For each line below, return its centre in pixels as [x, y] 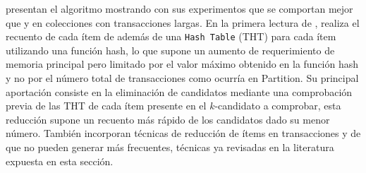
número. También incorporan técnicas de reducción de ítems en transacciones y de [183, 133]
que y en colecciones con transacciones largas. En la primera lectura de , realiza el [183, 22]
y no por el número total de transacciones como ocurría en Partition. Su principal [182, 78]
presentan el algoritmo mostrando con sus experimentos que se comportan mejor [179, 8]
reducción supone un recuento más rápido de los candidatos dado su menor [168, 119]
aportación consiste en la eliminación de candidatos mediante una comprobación [179, 91]
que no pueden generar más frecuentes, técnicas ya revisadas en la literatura [170, 147]
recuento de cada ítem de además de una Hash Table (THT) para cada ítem [171, 36]
